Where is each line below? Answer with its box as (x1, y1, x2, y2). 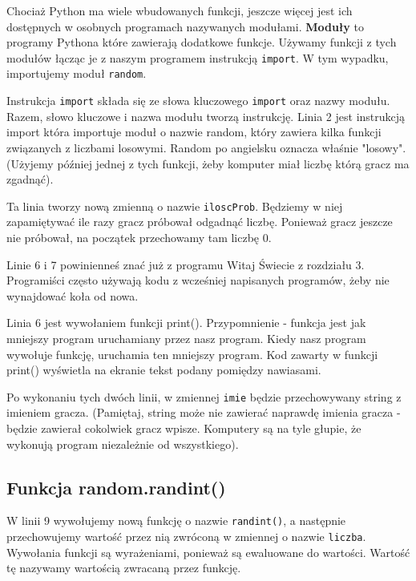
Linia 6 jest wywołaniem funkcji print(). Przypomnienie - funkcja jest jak (6, 314, 366, 331)
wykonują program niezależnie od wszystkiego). (6, 435, 239, 452)
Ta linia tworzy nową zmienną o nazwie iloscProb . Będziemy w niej (6, 197, 343, 214)
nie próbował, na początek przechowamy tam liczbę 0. (6, 228, 272, 245)
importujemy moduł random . (6, 65, 147, 82)
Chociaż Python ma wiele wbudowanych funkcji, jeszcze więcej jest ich (6, 2, 353, 18)
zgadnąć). (6, 171, 54, 188)
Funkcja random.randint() (6, 474, 226, 499)
